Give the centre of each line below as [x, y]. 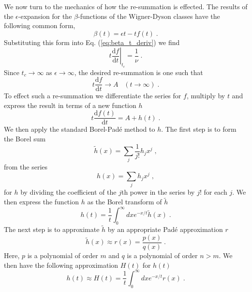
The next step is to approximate [52, 229]
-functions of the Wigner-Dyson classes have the [149, 16]
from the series [26, 167]
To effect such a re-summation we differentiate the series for [93, 96]
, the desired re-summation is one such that [139, 72]
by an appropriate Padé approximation [165, 229]
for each [215, 192]
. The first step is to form [199, 129]
